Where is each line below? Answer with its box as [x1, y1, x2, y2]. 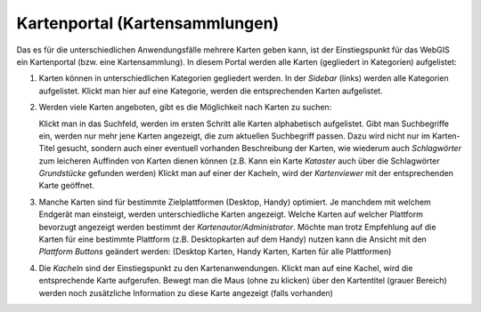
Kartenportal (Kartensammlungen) [16, 13, 280, 33]
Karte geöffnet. [38, 180, 95, 191]
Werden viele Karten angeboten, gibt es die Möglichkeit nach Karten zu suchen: [38, 102, 332, 113]
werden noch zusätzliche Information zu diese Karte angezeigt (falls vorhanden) [38, 287, 334, 298]
